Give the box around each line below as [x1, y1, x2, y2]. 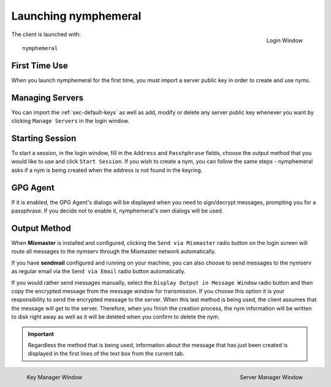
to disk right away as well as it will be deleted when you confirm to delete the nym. [11, 313, 220, 321]
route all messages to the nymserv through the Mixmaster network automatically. [11, 248, 216, 255]
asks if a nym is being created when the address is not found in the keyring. [11, 166, 203, 174]
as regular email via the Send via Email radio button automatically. [11, 268, 186, 275]
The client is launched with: [11, 31, 81, 38]
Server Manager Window [240, 374, 303, 381]
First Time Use [11, 60, 68, 70]
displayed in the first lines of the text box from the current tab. [28, 350, 185, 358]
